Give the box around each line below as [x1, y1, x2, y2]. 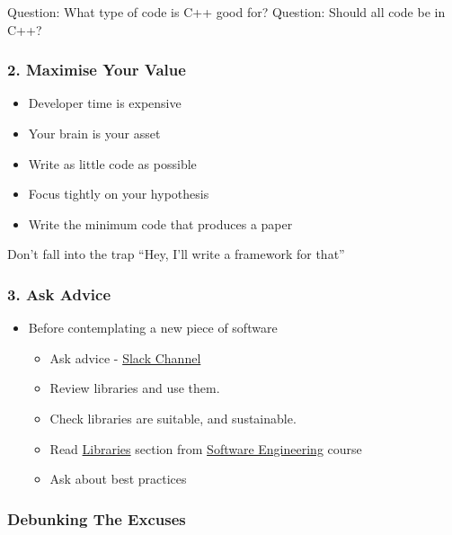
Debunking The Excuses [7, 507, 186, 530]
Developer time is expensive [28, 94, 182, 112]
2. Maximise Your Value [7, 58, 186, 81]
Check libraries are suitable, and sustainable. [49, 408, 297, 427]
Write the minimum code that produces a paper [28, 214, 293, 233]
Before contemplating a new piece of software [28, 318, 278, 337]
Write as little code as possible [28, 154, 197, 173]
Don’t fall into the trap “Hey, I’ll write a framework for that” [7, 245, 345, 263]
